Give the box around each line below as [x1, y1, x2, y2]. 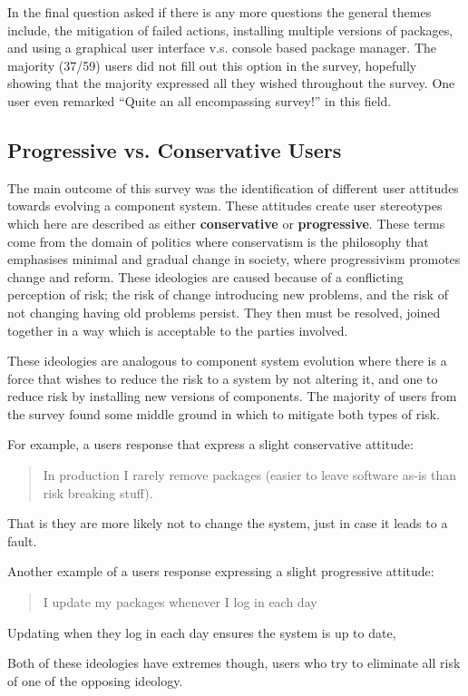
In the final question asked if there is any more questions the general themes [7, 3, 432, 21]
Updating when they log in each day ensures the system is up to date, [7, 622, 396, 642]
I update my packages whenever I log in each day [43, 593, 317, 612]
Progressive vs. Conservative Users [7, 135, 342, 163]
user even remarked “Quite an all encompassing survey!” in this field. [7, 91, 392, 110]
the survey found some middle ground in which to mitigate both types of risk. [7, 404, 440, 423]
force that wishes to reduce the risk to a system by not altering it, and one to [7, 368, 438, 387]
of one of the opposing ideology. [7, 671, 183, 690]
